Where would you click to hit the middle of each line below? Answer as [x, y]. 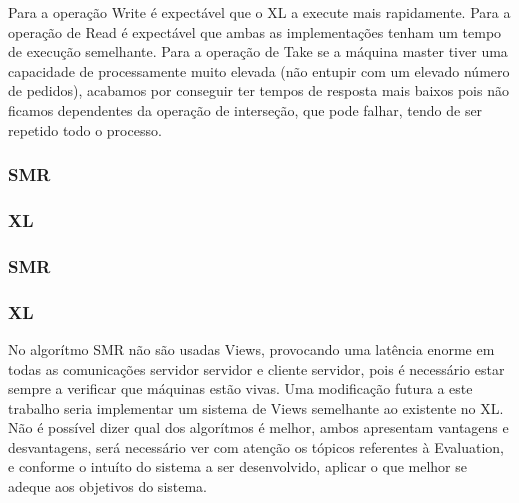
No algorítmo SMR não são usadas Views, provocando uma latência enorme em [251, 348]
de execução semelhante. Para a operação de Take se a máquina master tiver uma [258, 51]
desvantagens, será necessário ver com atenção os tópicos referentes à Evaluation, [256, 446]
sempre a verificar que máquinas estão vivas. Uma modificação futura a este [240, 388]
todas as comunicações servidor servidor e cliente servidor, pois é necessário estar [256, 368]
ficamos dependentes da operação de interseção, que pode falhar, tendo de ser [245, 109]
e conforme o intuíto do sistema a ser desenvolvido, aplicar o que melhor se [237, 466]
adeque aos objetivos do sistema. [108, 486]
